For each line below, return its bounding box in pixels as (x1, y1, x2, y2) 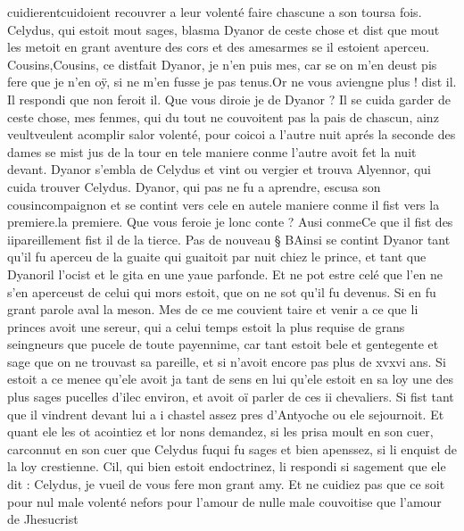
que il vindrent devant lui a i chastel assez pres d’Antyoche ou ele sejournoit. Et (7, 404, 444, 423)
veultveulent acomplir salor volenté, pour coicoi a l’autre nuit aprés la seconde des (7, 125, 456, 144)
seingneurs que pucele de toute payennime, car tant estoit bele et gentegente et (7, 335, 439, 353)
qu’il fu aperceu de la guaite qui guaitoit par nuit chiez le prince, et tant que (7, 247, 427, 266)
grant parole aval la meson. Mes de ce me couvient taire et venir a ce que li (7, 300, 418, 319)
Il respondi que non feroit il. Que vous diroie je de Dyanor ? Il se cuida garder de (7, 89, 451, 108)
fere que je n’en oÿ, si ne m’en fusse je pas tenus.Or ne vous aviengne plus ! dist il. (7, 72, 457, 91)
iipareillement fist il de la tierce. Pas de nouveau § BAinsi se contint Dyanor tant (7, 229, 451, 248)
